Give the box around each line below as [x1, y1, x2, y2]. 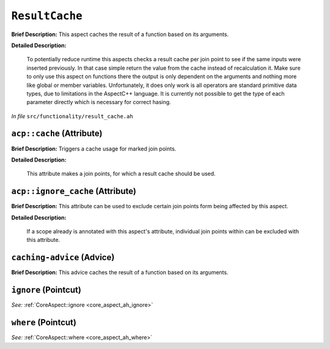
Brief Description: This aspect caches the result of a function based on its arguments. [11, 31, 229, 38]
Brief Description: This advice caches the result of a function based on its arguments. [11, 269, 229, 276]
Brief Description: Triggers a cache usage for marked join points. [11, 144, 177, 152]
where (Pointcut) [11, 317, 76, 328]
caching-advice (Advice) [11, 252, 115, 263]
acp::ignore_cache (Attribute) [11, 186, 137, 197]
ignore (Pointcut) [11, 285, 82, 295]
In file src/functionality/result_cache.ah [11, 112, 134, 119]
